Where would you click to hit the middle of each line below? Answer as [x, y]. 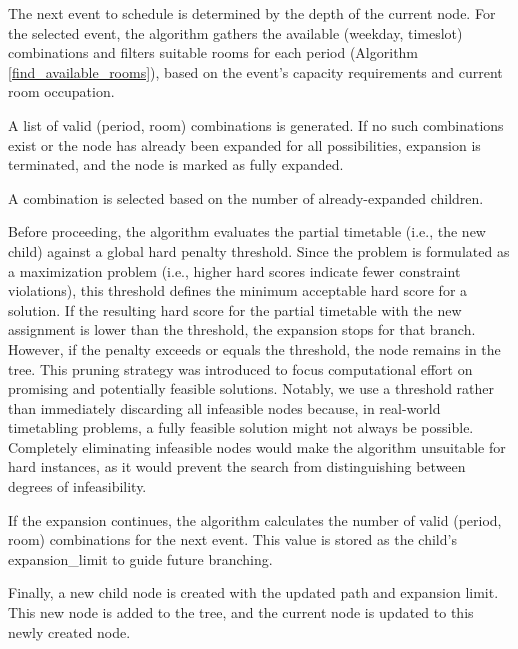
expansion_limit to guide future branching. [140, 558]
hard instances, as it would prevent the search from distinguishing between [237, 466]
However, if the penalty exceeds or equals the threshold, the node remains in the [254, 348]
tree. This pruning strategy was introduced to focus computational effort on [240, 368]
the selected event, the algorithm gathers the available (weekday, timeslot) [235, 32]
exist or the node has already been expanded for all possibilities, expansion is [244, 144]
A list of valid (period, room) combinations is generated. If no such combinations [256, 124]
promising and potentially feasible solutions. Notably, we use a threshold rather [251, 388]
